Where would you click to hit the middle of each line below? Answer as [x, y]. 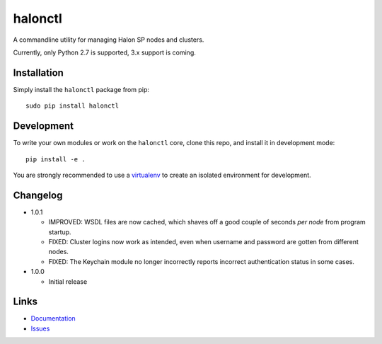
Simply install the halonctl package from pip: [81, 89]
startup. [60, 232]
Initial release [68, 281]
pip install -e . [56, 159]
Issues [40, 328]
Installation [38, 73]
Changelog [38, 195]
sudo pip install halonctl [73, 106]
